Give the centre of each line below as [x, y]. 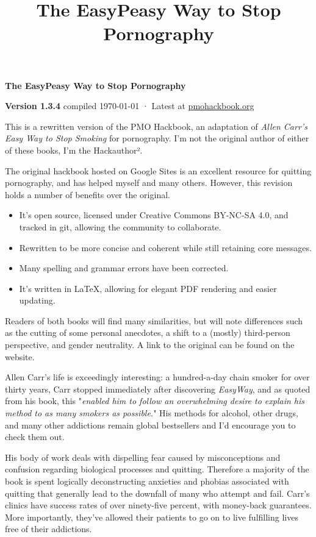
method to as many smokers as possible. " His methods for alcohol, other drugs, [152, 413]
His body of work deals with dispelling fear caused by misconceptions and [143, 457]
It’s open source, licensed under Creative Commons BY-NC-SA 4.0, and [154, 215]
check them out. [35, 437]
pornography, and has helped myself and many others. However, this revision [149, 183]
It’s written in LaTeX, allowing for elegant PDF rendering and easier [148, 288]
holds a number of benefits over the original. [88, 194]
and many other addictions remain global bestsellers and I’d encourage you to [150, 425]
